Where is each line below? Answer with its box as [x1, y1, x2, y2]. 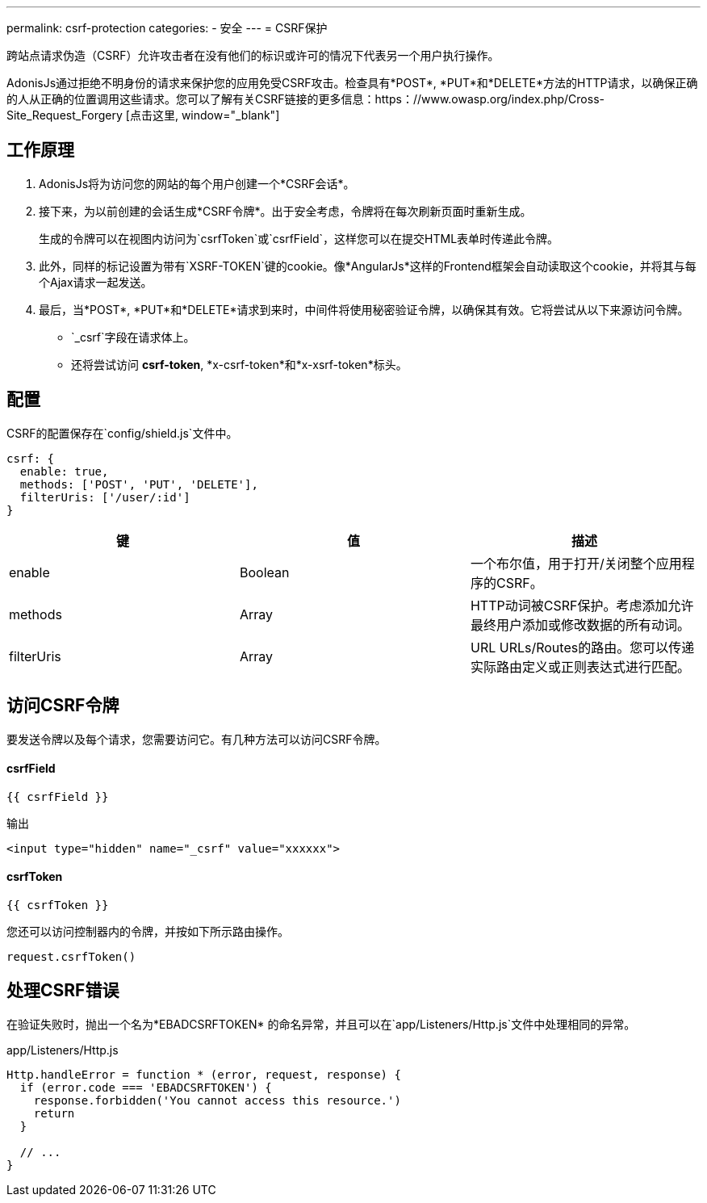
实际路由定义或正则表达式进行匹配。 [470, 658, 690, 675]
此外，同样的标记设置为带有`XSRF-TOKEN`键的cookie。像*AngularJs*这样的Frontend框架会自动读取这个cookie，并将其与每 [39, 258, 697, 273]
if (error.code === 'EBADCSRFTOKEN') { [19, 1080, 272, 1094]
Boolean [239, 564, 290, 581]
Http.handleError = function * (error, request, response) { [6, 1067, 401, 1081]
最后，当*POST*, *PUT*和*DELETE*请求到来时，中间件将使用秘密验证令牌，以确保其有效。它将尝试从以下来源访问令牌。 [39, 302, 689, 316]
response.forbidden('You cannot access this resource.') [33, 1093, 401, 1107]
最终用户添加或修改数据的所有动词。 [470, 616, 690, 633]
